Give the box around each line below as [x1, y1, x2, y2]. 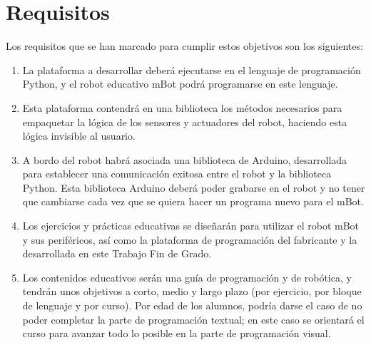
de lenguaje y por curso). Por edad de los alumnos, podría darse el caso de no [22, 298, 362, 313]
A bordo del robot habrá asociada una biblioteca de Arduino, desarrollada [22, 152, 347, 167]
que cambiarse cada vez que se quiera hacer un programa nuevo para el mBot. [22, 194, 364, 209]
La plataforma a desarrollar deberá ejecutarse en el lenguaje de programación [22, 62, 361, 77]
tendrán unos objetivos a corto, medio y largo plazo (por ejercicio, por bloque [22, 284, 362, 299]
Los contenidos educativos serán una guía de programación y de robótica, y [22, 269, 352, 284]
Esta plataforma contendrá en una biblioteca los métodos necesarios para [22, 100, 342, 115]
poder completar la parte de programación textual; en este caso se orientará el [22, 311, 365, 326]
